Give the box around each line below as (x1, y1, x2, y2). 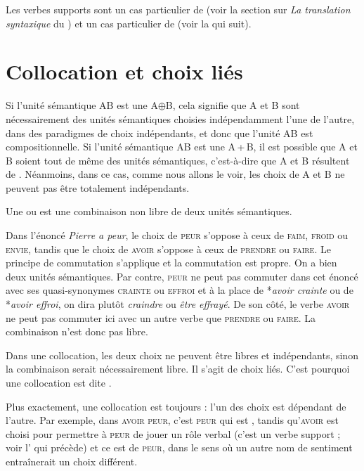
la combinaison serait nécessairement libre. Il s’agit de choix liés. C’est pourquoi (6, 361, 350, 376)
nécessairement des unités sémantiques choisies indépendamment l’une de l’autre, (6, 111, 355, 126)
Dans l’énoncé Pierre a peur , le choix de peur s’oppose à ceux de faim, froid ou (6, 228, 349, 243)
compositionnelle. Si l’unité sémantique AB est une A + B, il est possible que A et (6, 139, 358, 154)
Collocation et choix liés (6, 57, 243, 86)
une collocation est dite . (6, 375, 112, 389)
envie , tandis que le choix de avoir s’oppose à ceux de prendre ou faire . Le (6, 241, 331, 256)
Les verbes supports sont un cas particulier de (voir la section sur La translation (6, 2, 351, 16)
